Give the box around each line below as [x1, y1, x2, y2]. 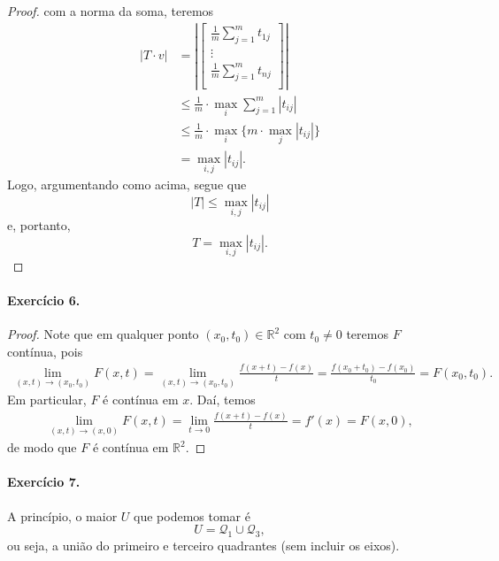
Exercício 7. [7, 473, 81, 491]
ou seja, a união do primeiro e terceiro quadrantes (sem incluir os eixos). [7, 536, 400, 554]
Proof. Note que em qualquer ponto [7, 325, 199, 343]
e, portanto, [7, 216, 71, 234]
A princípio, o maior [7, 506, 118, 525]
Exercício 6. [7, 291, 81, 310]
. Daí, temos [189, 390, 256, 409]
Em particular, [7, 390, 87, 409]
